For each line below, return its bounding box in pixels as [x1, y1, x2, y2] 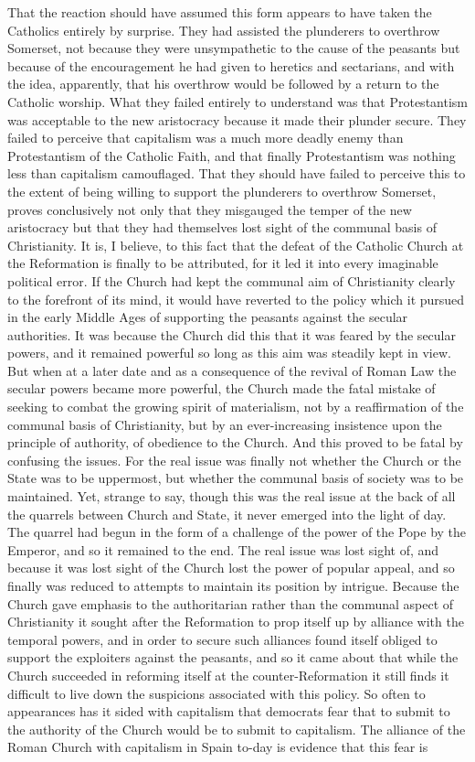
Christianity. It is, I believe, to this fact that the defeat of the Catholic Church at [7, 235, 464, 254]
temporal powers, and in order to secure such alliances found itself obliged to [7, 629, 438, 649]
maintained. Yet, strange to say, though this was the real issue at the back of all [7, 487, 456, 506]
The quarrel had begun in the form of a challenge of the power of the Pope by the [7, 522, 467, 542]
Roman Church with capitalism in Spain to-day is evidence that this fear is [7, 737, 428, 757]
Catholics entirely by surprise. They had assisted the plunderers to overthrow [7, 20, 440, 39]
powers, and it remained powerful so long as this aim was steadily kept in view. [7, 343, 451, 362]
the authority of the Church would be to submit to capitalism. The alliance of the [7, 719, 466, 738]
